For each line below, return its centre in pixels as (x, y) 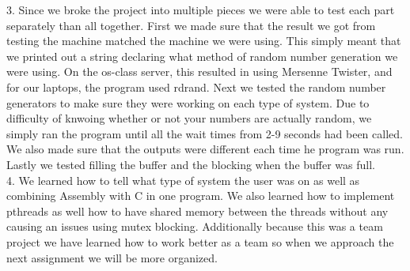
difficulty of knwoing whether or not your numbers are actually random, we (189, 118)
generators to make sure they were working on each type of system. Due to (188, 102)
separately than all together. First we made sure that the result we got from (191, 25)
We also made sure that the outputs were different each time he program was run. (205, 149)
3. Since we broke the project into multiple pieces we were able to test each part (201, 9)
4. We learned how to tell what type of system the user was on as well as (183, 180)
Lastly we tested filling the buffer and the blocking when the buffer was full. (191, 164)
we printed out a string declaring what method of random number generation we (202, 56)
